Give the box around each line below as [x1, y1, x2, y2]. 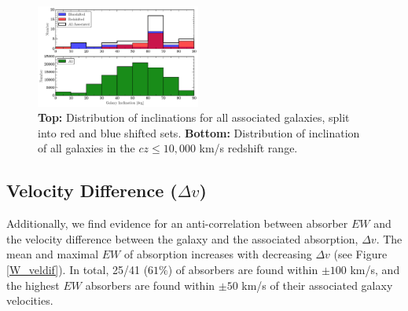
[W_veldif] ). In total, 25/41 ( [6, 261, 149, 277]
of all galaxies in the [38, 140, 135, 156]
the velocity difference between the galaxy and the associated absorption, [6, 230, 358, 247]
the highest [6, 276, 60, 293]
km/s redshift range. [199, 140, 298, 156]
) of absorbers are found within [167, 261, 318, 277]
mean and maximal [6, 246, 99, 262]
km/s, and [350, 261, 400, 277]
